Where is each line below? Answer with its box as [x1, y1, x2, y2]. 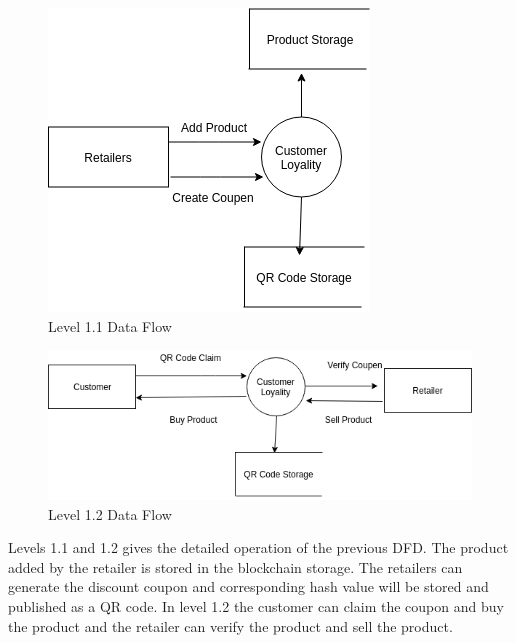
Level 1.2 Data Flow [48, 503, 172, 524]
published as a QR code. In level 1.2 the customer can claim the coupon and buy [8, 595, 504, 616]
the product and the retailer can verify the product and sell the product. [8, 615, 453, 636]
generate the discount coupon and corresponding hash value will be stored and [8, 576, 489, 597]
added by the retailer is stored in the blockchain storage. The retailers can [8, 556, 463, 577]
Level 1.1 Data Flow [48, 315, 172, 336]
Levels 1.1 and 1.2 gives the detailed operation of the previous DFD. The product [8, 537, 509, 558]
